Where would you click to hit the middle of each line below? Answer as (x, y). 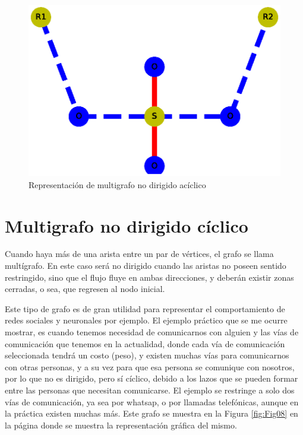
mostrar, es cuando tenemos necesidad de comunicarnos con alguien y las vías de (152, 332)
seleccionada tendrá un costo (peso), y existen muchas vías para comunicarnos (147, 355)
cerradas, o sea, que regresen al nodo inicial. (85, 289)
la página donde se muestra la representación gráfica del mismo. (121, 425)
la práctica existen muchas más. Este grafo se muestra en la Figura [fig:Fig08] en (151, 413)
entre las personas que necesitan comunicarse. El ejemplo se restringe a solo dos (150, 390)
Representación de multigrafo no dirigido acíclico (117, 184)
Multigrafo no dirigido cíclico (127, 225)
